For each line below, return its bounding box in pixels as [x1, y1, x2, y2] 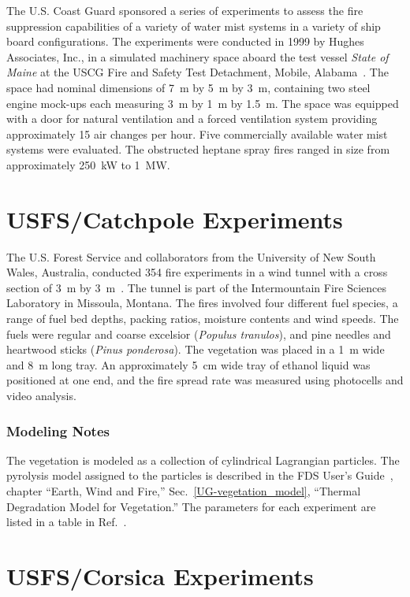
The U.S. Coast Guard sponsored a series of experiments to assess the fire [6, 2, 363, 18]
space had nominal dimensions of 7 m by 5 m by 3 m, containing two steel [6, 79, 371, 95]
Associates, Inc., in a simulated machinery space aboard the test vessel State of [6, 48, 389, 65]
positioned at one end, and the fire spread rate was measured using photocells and [6, 372, 404, 388]
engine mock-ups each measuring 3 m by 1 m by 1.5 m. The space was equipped [6, 95, 399, 111]
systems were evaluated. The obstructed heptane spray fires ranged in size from [6, 141, 390, 158]
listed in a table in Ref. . [6, 514, 127, 530]
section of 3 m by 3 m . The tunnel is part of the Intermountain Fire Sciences [6, 279, 386, 295]
